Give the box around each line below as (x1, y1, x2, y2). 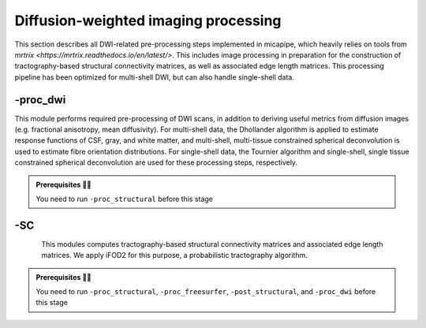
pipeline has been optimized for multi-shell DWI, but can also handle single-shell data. (14, 72, 295, 82)
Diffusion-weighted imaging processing (14, 12, 282, 29)
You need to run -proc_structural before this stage (35, 194, 213, 203)
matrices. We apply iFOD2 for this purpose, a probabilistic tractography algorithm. (41, 251, 308, 260)
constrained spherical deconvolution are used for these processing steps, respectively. (14, 158, 298, 167)
